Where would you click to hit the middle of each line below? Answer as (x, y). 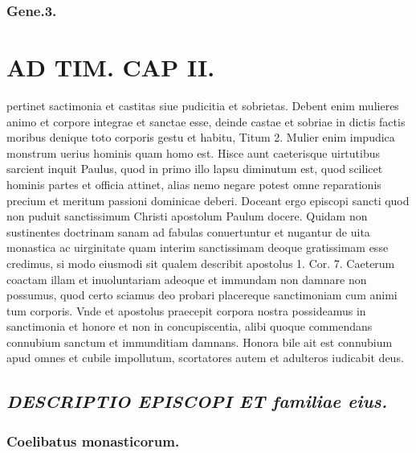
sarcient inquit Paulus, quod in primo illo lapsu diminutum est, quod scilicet (195, 169)
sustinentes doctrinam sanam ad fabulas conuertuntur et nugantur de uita (188, 231)
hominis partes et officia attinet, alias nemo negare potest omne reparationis (194, 184)
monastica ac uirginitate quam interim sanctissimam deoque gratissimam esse (198, 247)
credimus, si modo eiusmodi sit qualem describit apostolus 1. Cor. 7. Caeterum (201, 263)
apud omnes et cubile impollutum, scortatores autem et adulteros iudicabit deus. (205, 358)
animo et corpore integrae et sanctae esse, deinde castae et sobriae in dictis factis (206, 121)
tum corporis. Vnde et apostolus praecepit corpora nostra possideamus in (186, 310)
